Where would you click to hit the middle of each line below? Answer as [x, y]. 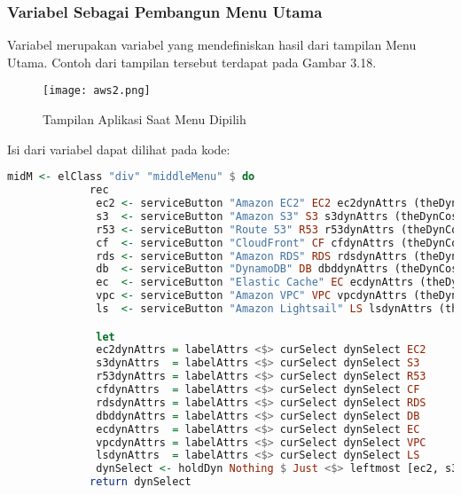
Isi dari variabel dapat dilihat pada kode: [119, 149]
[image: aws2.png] [97, 91]
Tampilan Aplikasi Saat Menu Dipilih [145, 119]
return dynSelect [141, 482]
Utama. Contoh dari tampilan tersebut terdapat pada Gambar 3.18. [192, 62]
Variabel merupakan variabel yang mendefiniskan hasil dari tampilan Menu [212, 45]
